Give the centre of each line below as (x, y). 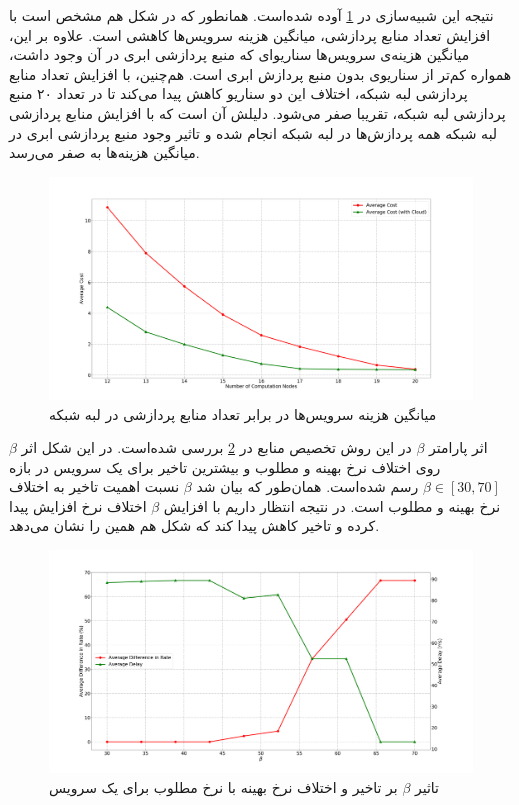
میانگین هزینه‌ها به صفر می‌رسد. (104, 152)
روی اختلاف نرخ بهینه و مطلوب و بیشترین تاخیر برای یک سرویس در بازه (225, 466)
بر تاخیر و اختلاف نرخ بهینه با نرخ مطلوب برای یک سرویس (223, 786)
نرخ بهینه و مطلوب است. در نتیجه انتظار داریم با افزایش (332, 505)
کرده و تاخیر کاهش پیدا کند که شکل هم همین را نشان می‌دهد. (194, 525)
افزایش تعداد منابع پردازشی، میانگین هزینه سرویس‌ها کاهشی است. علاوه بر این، (250, 34)
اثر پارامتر (458, 447)
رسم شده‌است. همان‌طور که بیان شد (307, 486)
